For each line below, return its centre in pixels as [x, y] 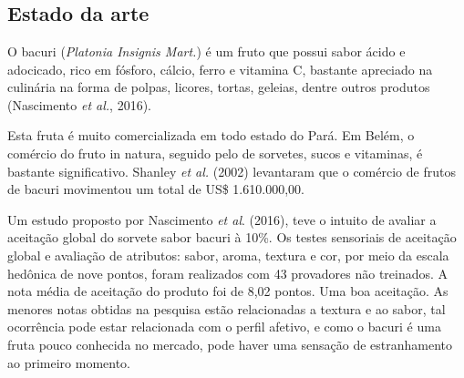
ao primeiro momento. [69, 362]
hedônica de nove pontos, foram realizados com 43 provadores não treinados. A [228, 273]
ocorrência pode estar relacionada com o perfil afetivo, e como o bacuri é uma [224, 327]
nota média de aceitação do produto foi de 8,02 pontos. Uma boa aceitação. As [228, 291]
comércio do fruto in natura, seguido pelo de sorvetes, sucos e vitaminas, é [215, 153]
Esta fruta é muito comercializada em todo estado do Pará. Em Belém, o [211, 135]
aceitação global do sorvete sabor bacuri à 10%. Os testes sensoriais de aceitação [232, 237]
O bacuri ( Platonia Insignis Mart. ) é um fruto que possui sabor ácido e [206, 51]
